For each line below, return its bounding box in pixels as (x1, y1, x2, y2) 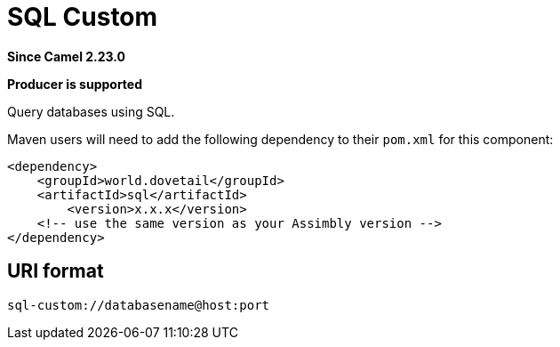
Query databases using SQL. (7, 103, 175, 119)
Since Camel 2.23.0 (7, 48, 126, 64)
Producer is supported (7, 76, 143, 92)
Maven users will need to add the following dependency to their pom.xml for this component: (7, 131, 554, 147)
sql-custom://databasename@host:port (7, 297, 270, 312)
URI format (7, 260, 104, 283)
